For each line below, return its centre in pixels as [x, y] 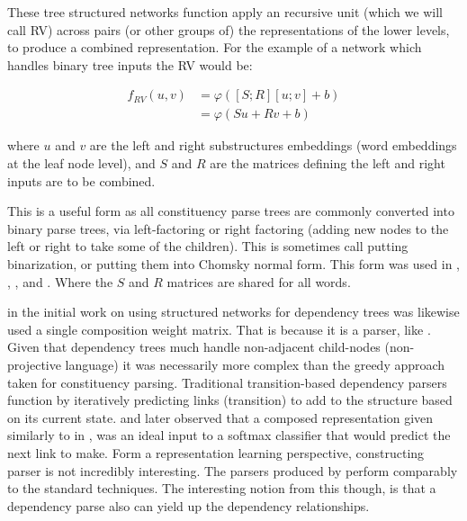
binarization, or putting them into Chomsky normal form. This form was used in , [233, 264]
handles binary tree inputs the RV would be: [130, 64]
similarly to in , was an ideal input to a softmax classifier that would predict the [229, 435]
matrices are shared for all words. [259, 281]
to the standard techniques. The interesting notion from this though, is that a [222, 488]
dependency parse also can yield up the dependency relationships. [189, 505]
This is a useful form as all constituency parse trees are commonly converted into [231, 211]
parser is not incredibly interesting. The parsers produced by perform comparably [233, 470]
